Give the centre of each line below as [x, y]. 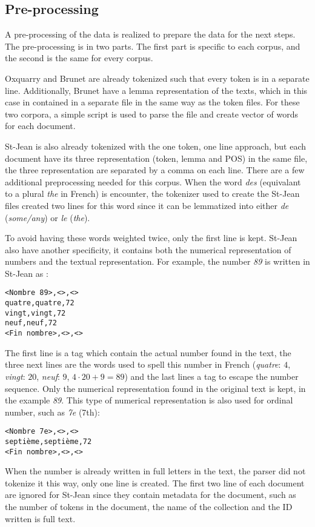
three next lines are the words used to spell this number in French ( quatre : [143, 364]
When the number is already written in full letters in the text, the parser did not [155, 471]
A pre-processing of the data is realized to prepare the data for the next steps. [150, 34]
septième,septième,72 [48, 441]
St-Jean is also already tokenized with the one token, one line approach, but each [156, 146]
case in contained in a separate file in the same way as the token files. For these [152, 102]
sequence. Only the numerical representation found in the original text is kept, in [155, 388]
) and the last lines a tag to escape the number [211, 376]
